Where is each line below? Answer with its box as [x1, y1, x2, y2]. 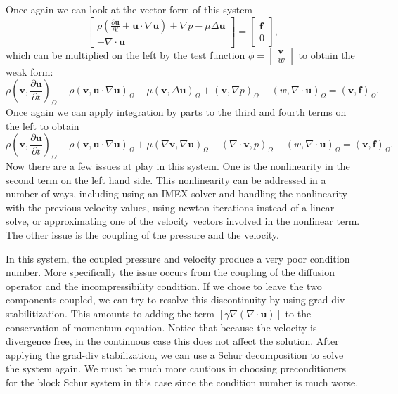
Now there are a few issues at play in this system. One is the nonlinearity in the [6, 159, 350, 173]
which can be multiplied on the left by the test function [6, 47, 245, 62]
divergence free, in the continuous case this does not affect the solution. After [6, 334, 339, 348]
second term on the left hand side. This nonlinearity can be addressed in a [6, 172, 326, 187]
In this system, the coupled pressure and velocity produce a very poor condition [6, 251, 350, 265]
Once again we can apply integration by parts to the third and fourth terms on [6, 105, 347, 119]
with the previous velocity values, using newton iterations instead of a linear [6, 199, 335, 214]
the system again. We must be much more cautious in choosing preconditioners [6, 361, 346, 376]
